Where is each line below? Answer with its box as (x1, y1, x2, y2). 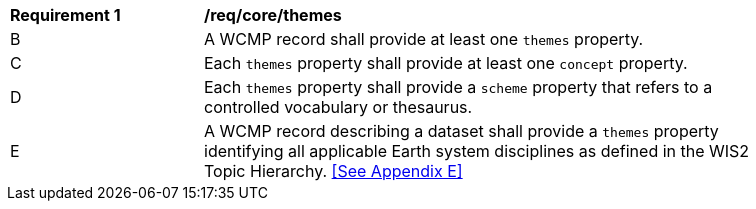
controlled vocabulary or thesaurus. (204, 97, 473, 117)
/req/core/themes (204, 5, 342, 25)
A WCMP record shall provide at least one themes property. (204, 29, 644, 49)
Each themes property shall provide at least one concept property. (204, 53, 688, 73)
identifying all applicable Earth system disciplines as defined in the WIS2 (204, 141, 750, 161)
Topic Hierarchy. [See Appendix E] (204, 161, 463, 181)
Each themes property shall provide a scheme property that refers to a (204, 77, 713, 97)
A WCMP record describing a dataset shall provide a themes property (204, 121, 719, 141)
